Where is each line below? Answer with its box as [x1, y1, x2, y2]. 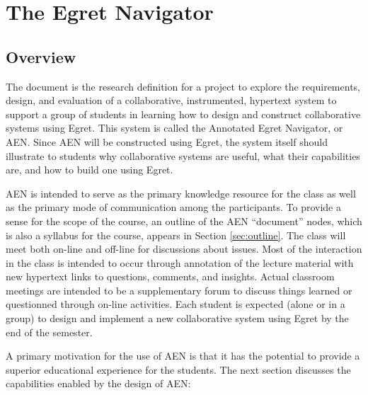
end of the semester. [6, 324, 93, 339]
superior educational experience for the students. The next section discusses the [6, 362, 351, 377]
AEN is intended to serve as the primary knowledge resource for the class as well [6, 185, 356, 200]
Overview [6, 45, 76, 67]
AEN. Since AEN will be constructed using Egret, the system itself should [6, 134, 328, 149]
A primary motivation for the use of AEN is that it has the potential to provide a [6, 348, 360, 363]
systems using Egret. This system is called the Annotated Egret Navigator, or [6, 120, 343, 135]
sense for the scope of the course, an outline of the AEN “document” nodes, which [6, 213, 362, 228]
